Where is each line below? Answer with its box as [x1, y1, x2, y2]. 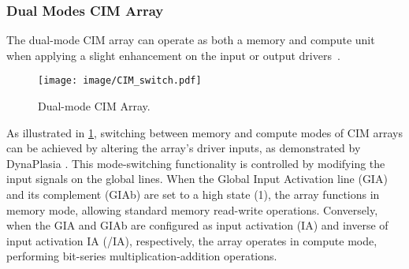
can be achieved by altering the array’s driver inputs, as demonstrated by [6, 140, 361, 156]
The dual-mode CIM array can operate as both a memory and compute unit [6, 32, 375, 48]
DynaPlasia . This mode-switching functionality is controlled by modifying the [6, 155, 385, 171]
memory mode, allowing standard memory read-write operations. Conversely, [6, 201, 378, 218]
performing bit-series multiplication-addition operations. [6, 248, 277, 264]
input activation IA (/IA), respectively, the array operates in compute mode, [6, 232, 377, 248]
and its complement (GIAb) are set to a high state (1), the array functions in [6, 186, 380, 203]
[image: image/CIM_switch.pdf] [38, 75, 202, 87]
